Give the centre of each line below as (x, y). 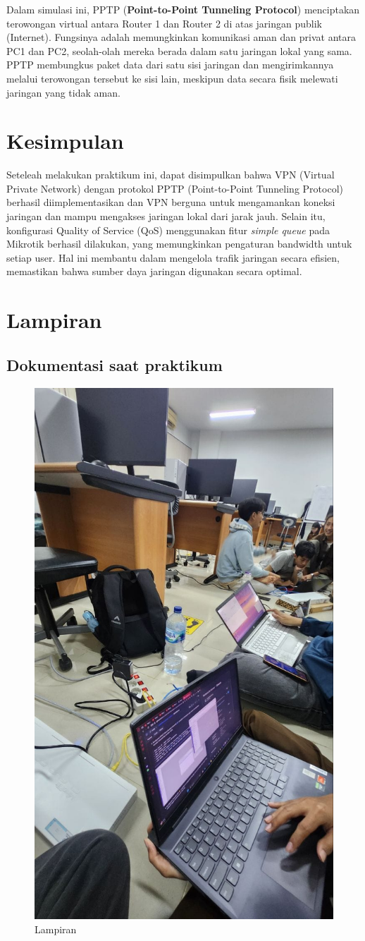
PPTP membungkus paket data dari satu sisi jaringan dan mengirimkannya (170, 65)
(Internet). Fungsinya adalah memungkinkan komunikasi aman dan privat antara (181, 37)
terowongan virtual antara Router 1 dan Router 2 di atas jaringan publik (164, 23)
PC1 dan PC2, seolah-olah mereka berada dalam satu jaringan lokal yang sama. (179, 50)
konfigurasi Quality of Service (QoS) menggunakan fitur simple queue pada (168, 230)
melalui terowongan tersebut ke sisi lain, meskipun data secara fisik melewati (172, 78)
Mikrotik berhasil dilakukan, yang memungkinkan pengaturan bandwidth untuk (179, 244)
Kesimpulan (65, 141)
